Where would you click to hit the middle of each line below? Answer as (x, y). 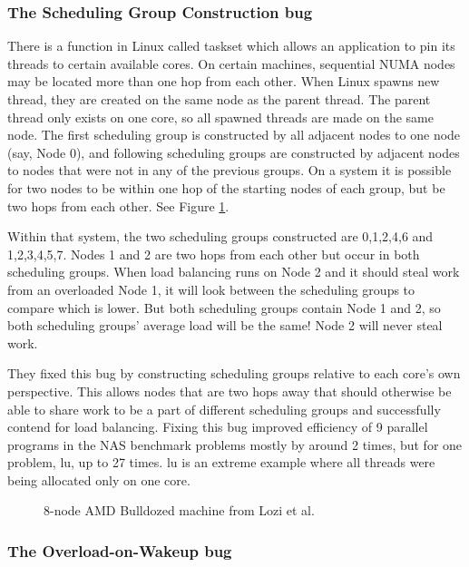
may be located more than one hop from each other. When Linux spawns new (224, 81)
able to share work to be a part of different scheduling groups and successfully (224, 409)
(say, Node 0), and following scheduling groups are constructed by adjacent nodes (234, 152)
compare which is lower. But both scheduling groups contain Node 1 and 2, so (224, 307)
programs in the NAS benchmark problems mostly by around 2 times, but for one (235, 444)
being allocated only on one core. (99, 479)
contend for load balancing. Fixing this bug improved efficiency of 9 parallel (218, 427)
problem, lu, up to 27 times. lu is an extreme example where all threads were (221, 462)
